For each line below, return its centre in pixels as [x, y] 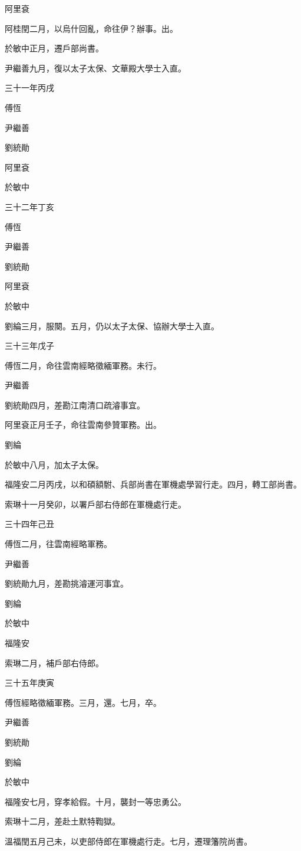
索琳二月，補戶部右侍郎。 [54, 662]
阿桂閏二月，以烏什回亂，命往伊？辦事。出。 [91, 28]
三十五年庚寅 [29, 683]
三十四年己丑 [29, 524]
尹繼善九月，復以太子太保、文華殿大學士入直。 [95, 68]
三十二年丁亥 [29, 206]
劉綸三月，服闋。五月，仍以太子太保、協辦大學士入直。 [112, 325]
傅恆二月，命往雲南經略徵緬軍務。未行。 [83, 365]
